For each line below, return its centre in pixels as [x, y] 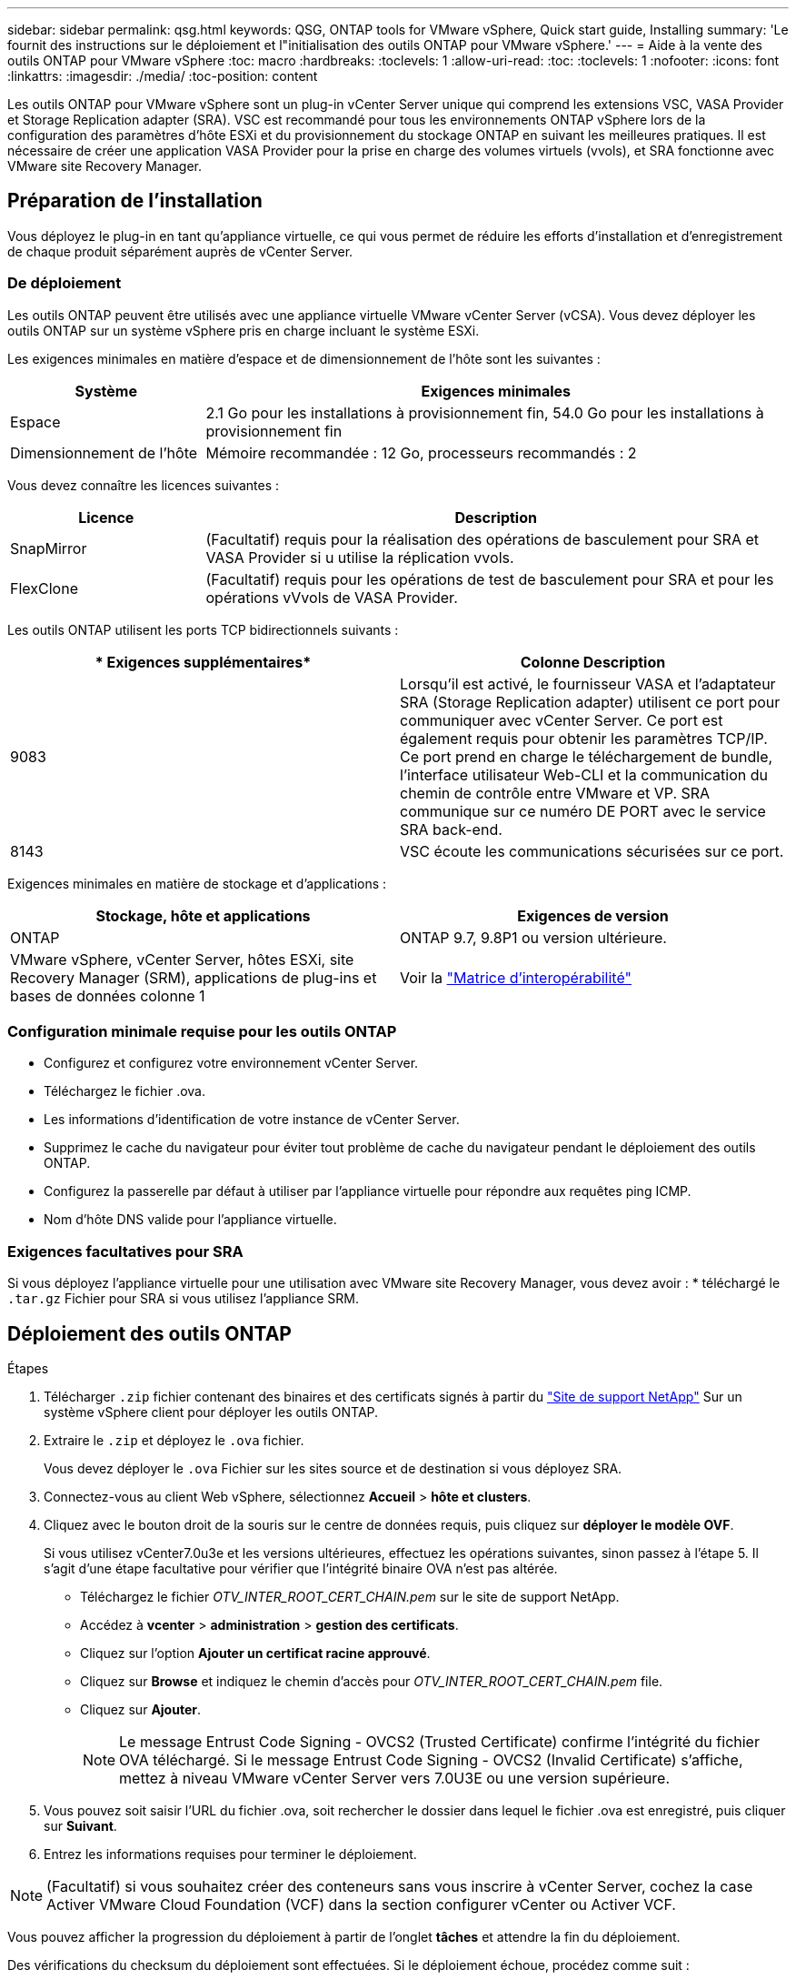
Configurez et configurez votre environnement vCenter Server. [231, 1063]
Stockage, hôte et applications [203, 915]
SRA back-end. [451, 829]
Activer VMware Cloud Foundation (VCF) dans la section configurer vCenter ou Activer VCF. [361, 1904]
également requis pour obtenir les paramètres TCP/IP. [584, 738]
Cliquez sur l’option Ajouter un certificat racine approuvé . [255, 1653]
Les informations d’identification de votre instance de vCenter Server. [252, 1120]
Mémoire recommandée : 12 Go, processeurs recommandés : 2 [421, 452]
